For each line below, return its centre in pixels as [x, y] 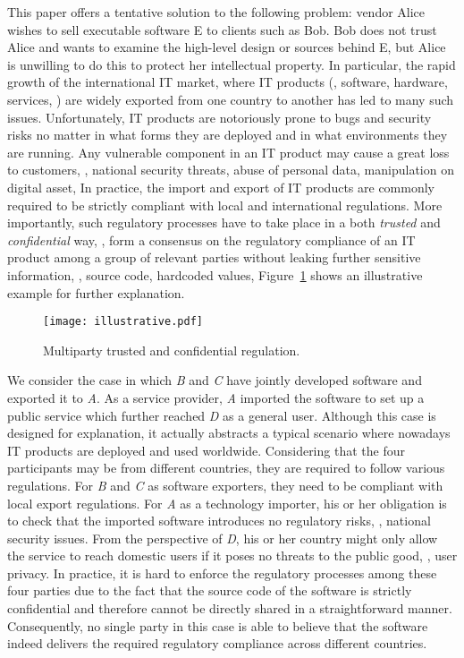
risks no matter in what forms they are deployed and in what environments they [228, 135]
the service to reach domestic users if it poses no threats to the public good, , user [232, 555]
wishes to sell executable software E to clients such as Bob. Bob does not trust [222, 29]
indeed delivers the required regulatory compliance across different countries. [217, 643]
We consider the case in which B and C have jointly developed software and [215, 380]
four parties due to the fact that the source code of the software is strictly [210, 590]
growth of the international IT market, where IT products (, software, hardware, [228, 82]
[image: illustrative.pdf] [123, 322]
